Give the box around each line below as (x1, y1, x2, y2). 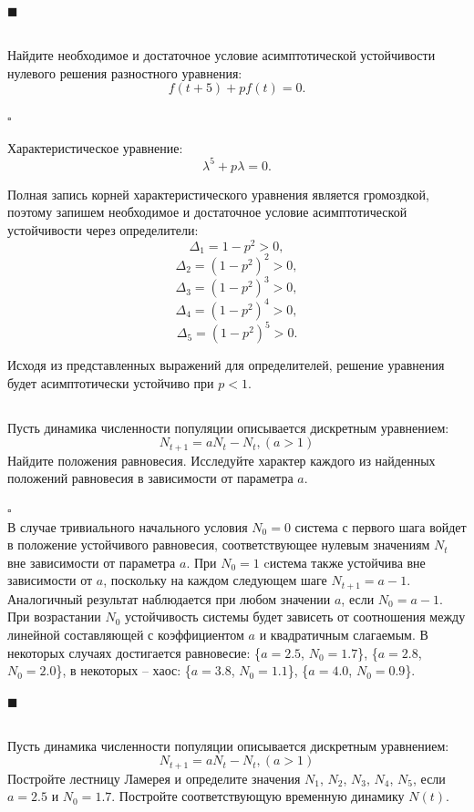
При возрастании (7, 607, 101, 626)
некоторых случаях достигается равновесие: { (7, 642, 262, 662)
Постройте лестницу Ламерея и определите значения (7, 768, 301, 787)
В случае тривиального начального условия (7, 517, 248, 536)
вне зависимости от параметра (7, 552, 176, 571)
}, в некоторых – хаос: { (56, 661, 191, 680)
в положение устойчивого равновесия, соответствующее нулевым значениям (7, 535, 430, 554)
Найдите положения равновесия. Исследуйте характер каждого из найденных (7, 450, 436, 469)
